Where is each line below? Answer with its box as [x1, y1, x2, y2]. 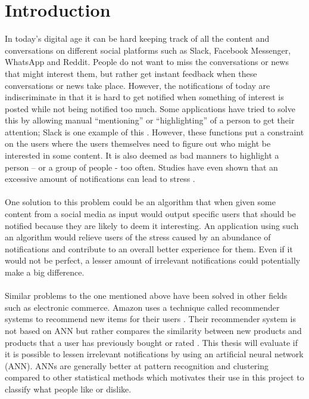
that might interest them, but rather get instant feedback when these [5, 67, 257, 79]
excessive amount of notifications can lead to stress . [5, 172, 195, 185]
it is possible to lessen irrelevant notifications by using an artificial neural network [5, 348, 304, 360]
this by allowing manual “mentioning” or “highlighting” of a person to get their [5, 114, 295, 126]
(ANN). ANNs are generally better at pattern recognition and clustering [5, 359, 269, 372]
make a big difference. [5, 266, 85, 278]
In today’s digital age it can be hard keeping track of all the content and [5, 32, 270, 45]
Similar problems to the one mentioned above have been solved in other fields [5, 289, 288, 302]
